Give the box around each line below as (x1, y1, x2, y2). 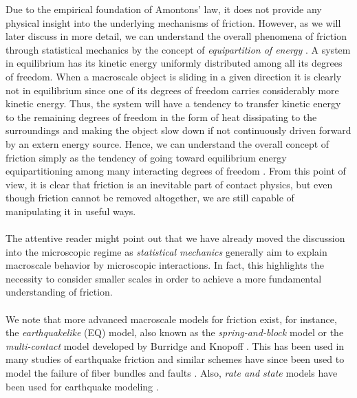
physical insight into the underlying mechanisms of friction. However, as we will (6, 15, 341, 30)
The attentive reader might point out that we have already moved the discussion (6, 231, 345, 245)
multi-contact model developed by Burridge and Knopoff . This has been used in (6, 338, 345, 353)
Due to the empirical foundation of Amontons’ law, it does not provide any (6, 2, 322, 16)
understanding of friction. (6, 285, 113, 299)
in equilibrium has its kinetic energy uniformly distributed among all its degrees (6, 56, 343, 70)
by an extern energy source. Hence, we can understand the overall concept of (6, 136, 329, 151)
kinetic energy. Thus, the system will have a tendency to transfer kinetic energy (6, 96, 341, 111)
